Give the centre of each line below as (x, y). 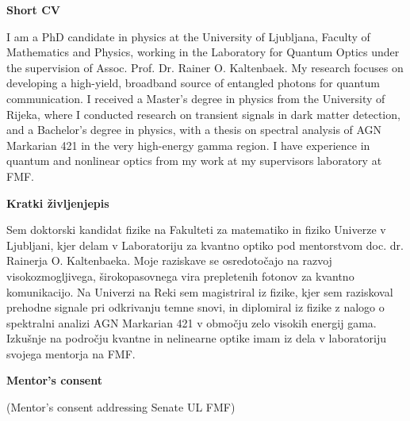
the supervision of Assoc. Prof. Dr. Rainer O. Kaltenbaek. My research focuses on (205, 67)
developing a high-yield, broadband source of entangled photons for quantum (193, 83)
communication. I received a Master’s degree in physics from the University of (196, 98)
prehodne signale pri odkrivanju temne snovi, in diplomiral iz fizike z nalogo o (195, 307)
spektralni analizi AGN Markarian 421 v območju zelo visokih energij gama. (192, 322)
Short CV (33, 10)
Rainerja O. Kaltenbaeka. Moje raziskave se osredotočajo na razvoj (169, 260)
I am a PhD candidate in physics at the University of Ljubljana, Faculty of (188, 36)
